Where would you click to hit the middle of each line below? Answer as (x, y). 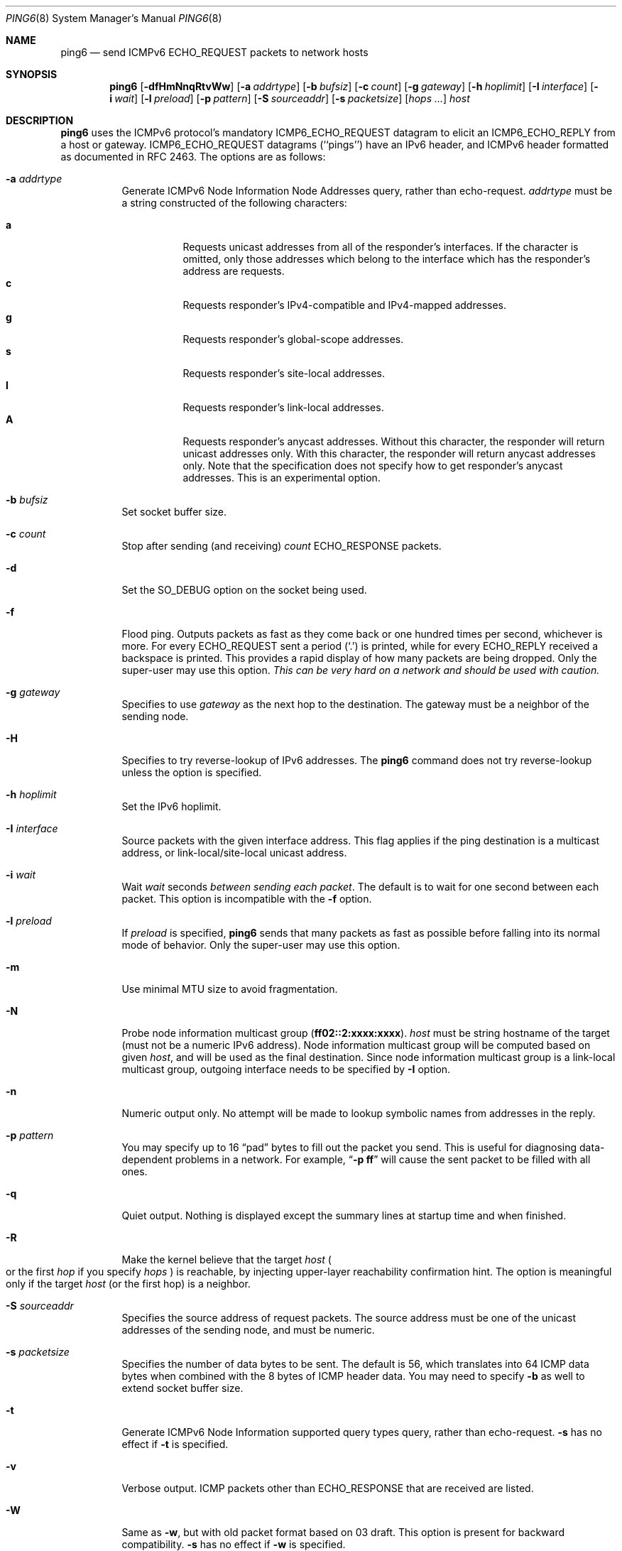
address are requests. (234, 271)
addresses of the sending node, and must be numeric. (248, 1330)
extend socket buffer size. (182, 1388)
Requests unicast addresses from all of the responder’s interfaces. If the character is (381, 247)
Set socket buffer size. (174, 512)
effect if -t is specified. (175, 1444)
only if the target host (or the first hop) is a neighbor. (128, 1284)
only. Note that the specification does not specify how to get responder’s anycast (373, 466)
